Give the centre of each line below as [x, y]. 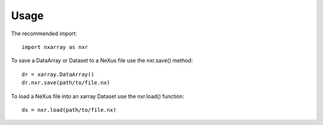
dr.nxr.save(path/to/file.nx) [66, 83]
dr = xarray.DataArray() [58, 74]
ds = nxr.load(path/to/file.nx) [69, 110]
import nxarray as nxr [55, 47]
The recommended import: [44, 33]
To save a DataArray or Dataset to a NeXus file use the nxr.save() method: [102, 60]
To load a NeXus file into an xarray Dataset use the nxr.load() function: [98, 96]
